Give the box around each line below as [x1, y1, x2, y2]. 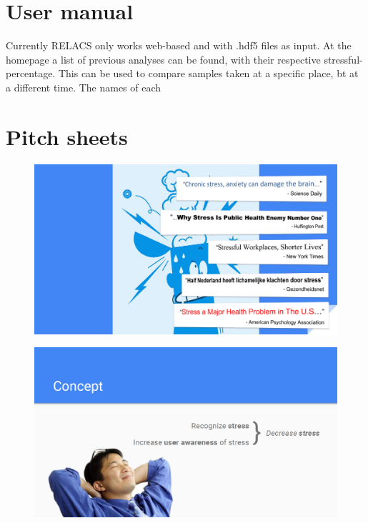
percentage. [6, 66, 56, 81]
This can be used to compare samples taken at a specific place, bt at [58, 66, 359, 81]
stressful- [324, 51, 363, 66]
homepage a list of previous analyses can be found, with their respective [6, 51, 321, 66]
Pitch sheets [6, 121, 128, 151]
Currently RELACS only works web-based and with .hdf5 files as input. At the [6, 38, 352, 53]
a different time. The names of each [6, 79, 161, 94]
